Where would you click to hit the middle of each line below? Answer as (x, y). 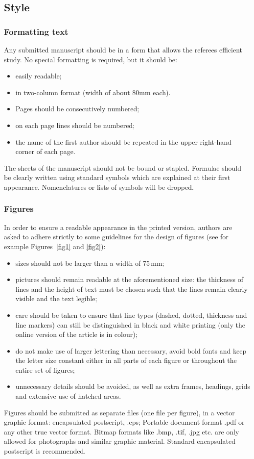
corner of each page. (45, 151)
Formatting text (36, 31)
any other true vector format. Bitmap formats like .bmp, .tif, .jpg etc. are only (122, 431)
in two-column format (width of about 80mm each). (93, 92)
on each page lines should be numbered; (75, 125)
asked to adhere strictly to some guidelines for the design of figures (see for (116, 237)
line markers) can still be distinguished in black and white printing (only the (130, 324)
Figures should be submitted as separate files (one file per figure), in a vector (119, 412)
